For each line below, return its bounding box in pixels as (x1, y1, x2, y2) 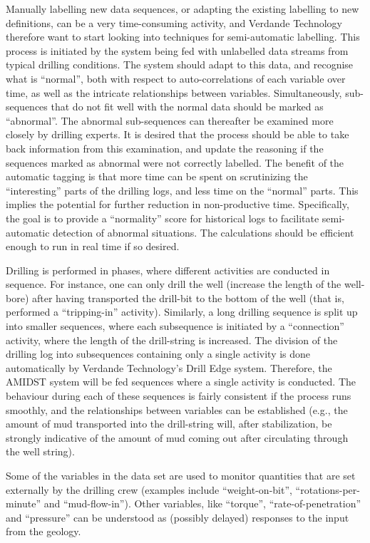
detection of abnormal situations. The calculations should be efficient (53, 224, 354, 239)
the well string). (6, 444, 75, 459)
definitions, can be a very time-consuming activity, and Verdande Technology (6, 15, 342, 30)
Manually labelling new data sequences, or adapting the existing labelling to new (6, 1, 359, 16)
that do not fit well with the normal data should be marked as (51, 99, 324, 114)
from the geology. (6, 524, 81, 539)
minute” (6, 496, 41, 511)
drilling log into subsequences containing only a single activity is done (6, 346, 311, 361)
